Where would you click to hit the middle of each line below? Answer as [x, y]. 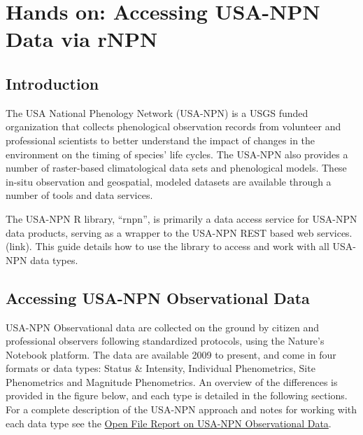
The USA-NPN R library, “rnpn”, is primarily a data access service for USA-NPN [181, 218]
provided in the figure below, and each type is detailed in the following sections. [177, 395]
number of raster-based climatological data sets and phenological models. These [176, 168]
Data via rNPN [82, 39]
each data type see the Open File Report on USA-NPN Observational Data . [169, 423]
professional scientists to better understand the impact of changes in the [161, 140]
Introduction [52, 83]
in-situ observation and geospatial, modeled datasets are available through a [169, 181]
